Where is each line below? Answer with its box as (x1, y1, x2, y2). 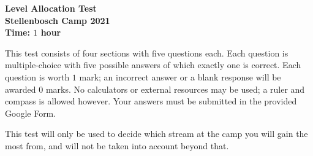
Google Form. (5, 106, 56, 119)
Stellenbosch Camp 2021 (5, 14, 110, 26)
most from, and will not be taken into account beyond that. (5, 139, 229, 152)
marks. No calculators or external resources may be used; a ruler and (45, 82, 305, 95)
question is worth (5, 70, 70, 83)
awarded (5, 82, 36, 95)
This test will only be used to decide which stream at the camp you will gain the (5, 127, 308, 140)
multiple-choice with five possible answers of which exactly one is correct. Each (5, 58, 301, 71)
